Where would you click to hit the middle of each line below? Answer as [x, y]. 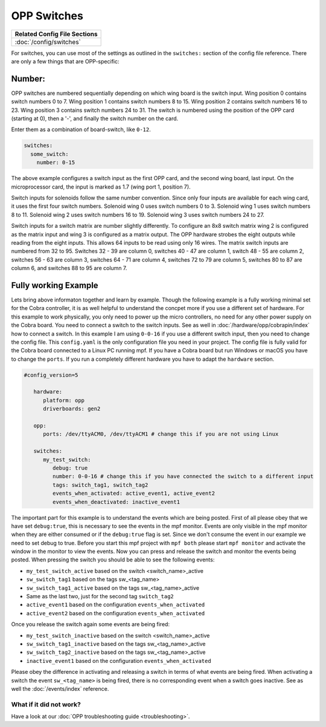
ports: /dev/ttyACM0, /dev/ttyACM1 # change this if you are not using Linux [161, 434]
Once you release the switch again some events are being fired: [91, 624]
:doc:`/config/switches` [48, 42]
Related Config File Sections [56, 34]
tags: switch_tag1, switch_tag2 [100, 485]
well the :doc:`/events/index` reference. [60, 688]
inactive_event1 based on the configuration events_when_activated [119, 661]
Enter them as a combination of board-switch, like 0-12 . [81, 129]
